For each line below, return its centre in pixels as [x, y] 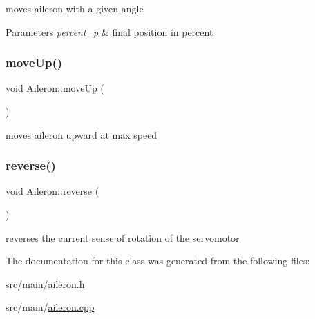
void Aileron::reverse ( [52, 191]
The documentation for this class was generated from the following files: [158, 261]
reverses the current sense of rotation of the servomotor [123, 237]
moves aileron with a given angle [75, 8]
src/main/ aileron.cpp [50, 307]
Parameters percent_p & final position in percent [109, 31]
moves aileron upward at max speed [82, 134]
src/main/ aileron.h [45, 283]
